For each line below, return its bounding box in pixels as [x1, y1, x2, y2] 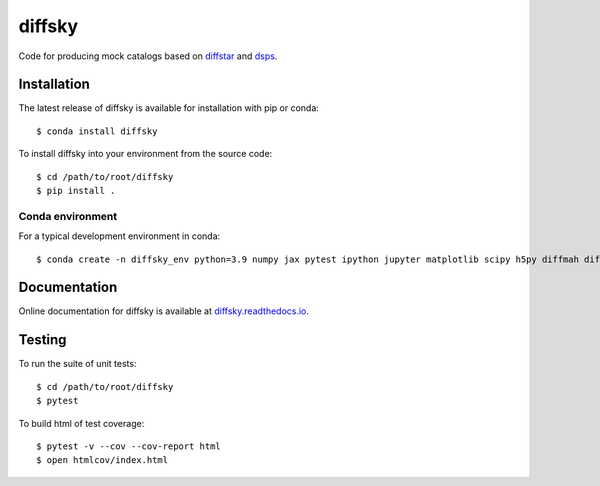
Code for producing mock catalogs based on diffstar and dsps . [18, 50, 278, 62]
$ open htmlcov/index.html [36, 455, 169, 466]
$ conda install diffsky [36, 125, 158, 137]
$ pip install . [36, 185, 116, 197]
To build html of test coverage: [18, 417, 145, 429]
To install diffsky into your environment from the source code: [18, 148, 273, 160]
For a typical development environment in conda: [18, 230, 221, 242]
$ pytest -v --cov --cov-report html [36, 440, 222, 452]
